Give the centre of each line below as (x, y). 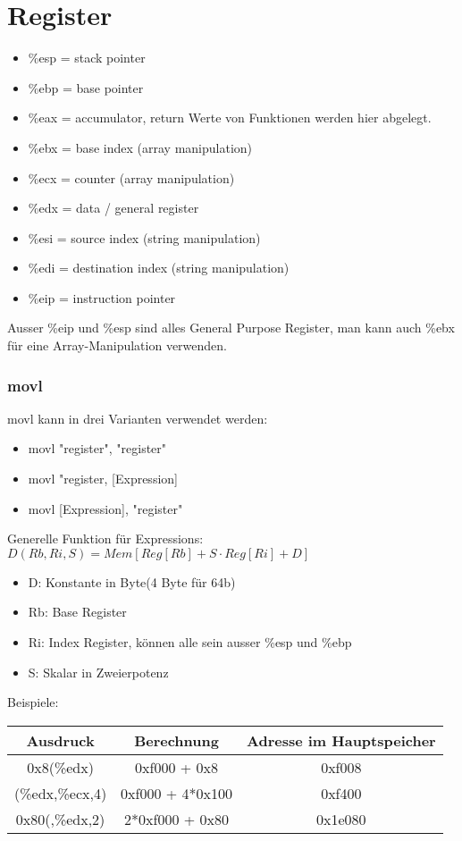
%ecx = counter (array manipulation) (131, 177)
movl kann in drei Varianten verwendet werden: (138, 418)
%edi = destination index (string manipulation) (159, 268)
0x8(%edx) (60, 767)
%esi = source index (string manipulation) (144, 237)
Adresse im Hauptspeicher (341, 740)
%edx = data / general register (113, 208)
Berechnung (176, 740)
